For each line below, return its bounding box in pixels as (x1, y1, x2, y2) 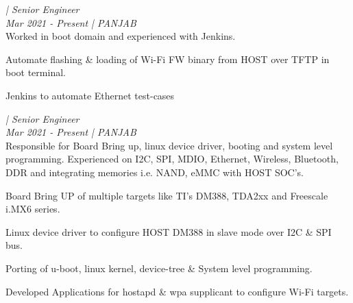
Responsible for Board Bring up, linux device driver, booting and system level (5, 138, 333, 152)
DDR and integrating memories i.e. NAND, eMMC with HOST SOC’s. (5, 165, 304, 179)
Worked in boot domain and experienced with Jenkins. (5, 29, 236, 43)
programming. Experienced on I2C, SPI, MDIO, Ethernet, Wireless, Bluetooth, (5, 151, 339, 166)
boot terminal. (5, 65, 66, 80)
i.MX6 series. (5, 202, 60, 216)
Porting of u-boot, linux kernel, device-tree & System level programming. (5, 260, 313, 275)
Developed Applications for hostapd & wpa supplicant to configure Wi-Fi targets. (5, 284, 349, 298)
